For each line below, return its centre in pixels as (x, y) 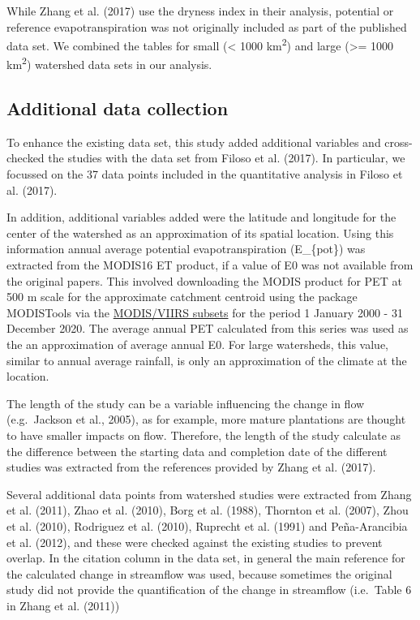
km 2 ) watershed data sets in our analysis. (109, 63)
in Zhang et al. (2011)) (63, 605)
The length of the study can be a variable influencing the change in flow (186, 403)
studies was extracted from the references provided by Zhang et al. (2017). (191, 467)
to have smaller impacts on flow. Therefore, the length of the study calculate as (204, 435)
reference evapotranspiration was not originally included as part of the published (207, 26)
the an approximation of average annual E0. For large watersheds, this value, (198, 344)
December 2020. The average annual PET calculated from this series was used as (208, 328)
